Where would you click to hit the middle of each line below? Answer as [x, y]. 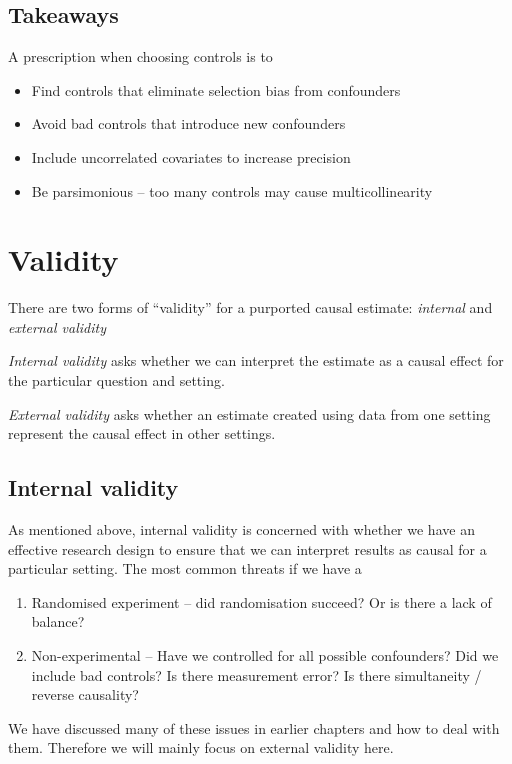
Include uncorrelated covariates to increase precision [191, 156]
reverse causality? [85, 694]
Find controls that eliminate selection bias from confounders [216, 89]
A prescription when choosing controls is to [140, 56]
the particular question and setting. [116, 380]
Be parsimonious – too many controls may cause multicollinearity [232, 190]
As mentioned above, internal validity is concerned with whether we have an [241, 529]
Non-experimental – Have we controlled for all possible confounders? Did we [265, 655]
